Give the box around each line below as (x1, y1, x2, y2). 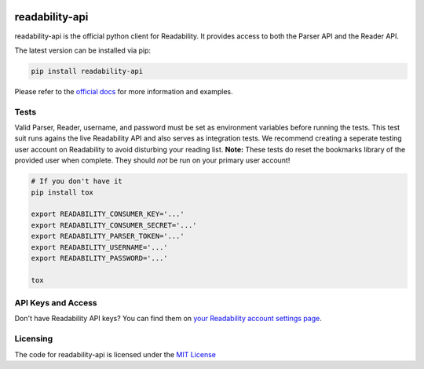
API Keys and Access (14, 298, 97, 309)
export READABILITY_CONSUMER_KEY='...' (31, 210, 185, 219)
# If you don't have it (31, 177, 123, 186)
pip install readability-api (31, 67, 144, 75)
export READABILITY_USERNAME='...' (31, 243, 168, 251)
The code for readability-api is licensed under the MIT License (14, 349, 216, 359)
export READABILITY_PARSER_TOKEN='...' (31, 232, 185, 241)
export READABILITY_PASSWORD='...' (31, 254, 168, 262)
